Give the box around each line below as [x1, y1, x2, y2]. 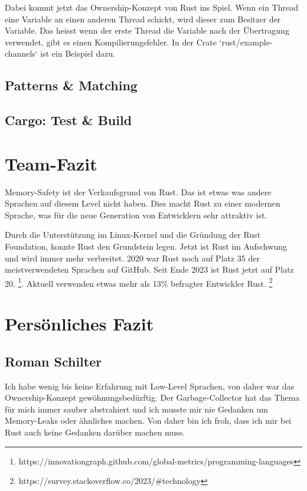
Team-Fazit [5, 151, 97, 175]
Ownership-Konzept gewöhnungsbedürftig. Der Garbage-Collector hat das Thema [5, 391, 300, 404]
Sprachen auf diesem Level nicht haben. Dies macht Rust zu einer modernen [5, 197, 280, 210]
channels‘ [5, 47, 38, 60]
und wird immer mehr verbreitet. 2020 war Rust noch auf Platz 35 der [5, 251, 260, 264]
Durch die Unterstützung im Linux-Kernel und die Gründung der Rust [5, 228, 261, 241]
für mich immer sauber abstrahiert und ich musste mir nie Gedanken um [5, 402, 268, 415]
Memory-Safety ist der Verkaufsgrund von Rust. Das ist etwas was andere [5, 185, 272, 198]
